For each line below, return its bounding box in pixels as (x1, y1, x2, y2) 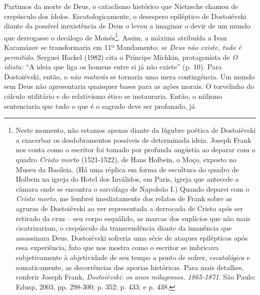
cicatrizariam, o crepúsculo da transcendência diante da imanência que (15, 223, 232, 233)
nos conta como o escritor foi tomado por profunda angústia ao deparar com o (15, 144, 255, 155)
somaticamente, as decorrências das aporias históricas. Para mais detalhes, (15, 262, 244, 272)
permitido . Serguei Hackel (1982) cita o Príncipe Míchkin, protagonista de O (4, 51, 238, 62)
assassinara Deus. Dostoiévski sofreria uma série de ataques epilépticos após (15, 232, 248, 243)
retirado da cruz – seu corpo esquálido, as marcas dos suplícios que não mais (15, 213, 250, 223)
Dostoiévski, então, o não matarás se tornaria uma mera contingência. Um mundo (4, 71, 255, 81)
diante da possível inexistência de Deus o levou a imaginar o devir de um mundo (4, 20, 250, 31)
